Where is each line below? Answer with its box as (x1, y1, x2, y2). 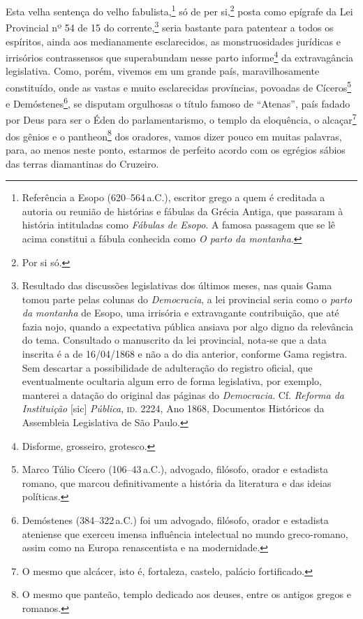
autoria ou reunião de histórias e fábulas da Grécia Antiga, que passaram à (22, 203, 343, 218)
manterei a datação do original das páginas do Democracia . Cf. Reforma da (22, 387, 344, 402)
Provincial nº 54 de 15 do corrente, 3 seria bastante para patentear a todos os (6, 18, 334, 34)
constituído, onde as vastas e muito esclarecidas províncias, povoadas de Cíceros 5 (6, 78, 352, 94)
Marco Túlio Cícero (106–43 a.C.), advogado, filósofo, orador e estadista (22, 462, 329, 476)
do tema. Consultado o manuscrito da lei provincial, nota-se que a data (22, 333, 327, 347)
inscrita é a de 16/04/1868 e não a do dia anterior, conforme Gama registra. (22, 347, 348, 361)
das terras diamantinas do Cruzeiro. (6, 156, 159, 170)
